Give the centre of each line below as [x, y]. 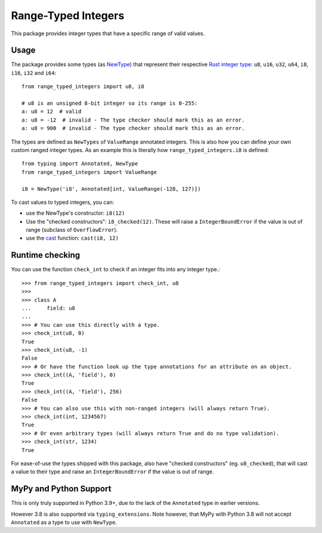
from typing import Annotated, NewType [80, 164]
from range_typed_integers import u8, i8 [83, 87]
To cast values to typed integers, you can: [63, 202]
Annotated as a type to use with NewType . [64, 522]
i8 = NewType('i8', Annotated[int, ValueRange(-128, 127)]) [111, 189]
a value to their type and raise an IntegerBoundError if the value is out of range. [112, 472]
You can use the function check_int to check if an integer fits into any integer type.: [115, 269]
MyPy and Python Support [61, 489]
